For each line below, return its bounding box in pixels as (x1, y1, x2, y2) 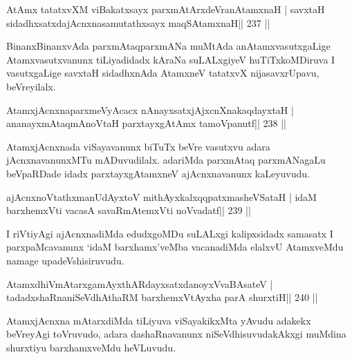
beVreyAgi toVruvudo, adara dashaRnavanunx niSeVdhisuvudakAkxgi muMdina (6, 327, 346, 341)
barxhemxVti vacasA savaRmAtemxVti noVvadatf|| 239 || (6, 203, 251, 217)
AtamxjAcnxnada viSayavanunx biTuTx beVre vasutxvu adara (6, 139, 270, 153)
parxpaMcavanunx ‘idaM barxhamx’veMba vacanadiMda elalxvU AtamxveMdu (6, 240, 344, 254)
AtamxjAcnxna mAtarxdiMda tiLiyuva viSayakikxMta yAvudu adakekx (6, 313, 311, 327)
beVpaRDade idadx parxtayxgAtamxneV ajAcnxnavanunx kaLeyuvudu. (6, 166, 310, 180)
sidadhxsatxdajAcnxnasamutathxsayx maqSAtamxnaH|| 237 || (6, 15, 270, 30)
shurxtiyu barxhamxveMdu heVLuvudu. (6, 340, 176, 354)
